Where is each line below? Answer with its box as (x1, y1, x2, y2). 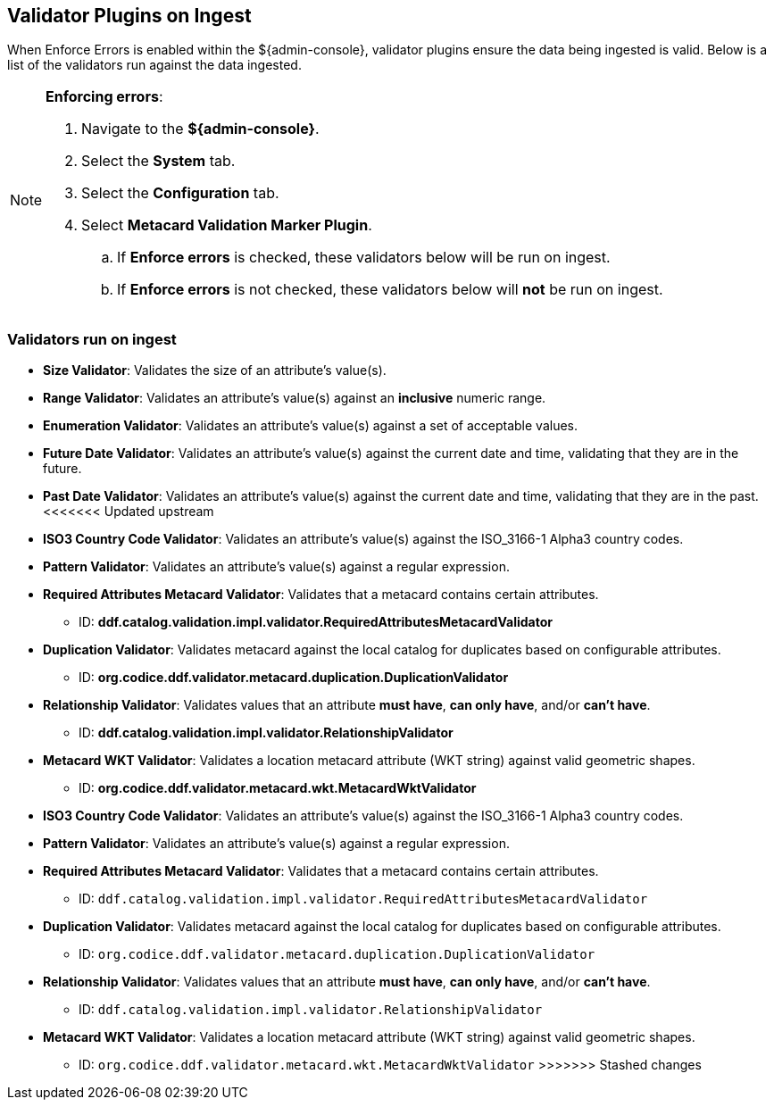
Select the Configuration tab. (81, 184, 279, 203)
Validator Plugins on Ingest (7, 4, 252, 27)
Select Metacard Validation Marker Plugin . (81, 216, 372, 235)
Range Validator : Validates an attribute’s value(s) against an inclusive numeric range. (43, 390, 546, 406)
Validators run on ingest (7, 329, 177, 348)
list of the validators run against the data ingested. (7, 57, 302, 73)
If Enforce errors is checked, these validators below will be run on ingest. (117, 248, 611, 267)
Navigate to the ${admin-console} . (81, 120, 320, 138)
